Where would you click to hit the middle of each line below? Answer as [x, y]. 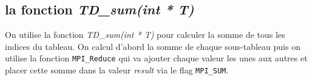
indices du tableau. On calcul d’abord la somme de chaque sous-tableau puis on [153, 46]
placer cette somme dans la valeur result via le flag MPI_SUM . [117, 70]
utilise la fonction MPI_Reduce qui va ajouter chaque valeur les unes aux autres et [156, 58]
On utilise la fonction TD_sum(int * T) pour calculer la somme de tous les [145, 35]
